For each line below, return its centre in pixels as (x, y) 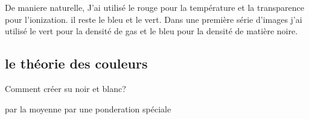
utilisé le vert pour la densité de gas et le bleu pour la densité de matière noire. (151, 31)
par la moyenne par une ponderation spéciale (88, 108)
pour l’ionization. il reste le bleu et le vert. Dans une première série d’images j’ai (154, 19)
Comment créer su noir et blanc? (65, 88)
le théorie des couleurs (76, 63)
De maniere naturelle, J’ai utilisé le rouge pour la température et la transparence (154, 7)
